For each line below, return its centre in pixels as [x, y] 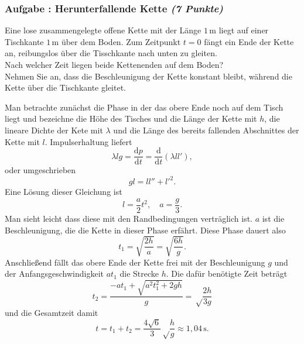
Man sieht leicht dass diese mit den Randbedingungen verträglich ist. [129, 218]
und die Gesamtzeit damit [52, 312]
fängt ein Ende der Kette [249, 41]
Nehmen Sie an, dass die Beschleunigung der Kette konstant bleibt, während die [148, 76]
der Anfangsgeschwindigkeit [54, 274]
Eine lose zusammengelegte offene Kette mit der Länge [103, 30]
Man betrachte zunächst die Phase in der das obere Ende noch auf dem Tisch [144, 107]
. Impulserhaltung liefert [88, 141]
